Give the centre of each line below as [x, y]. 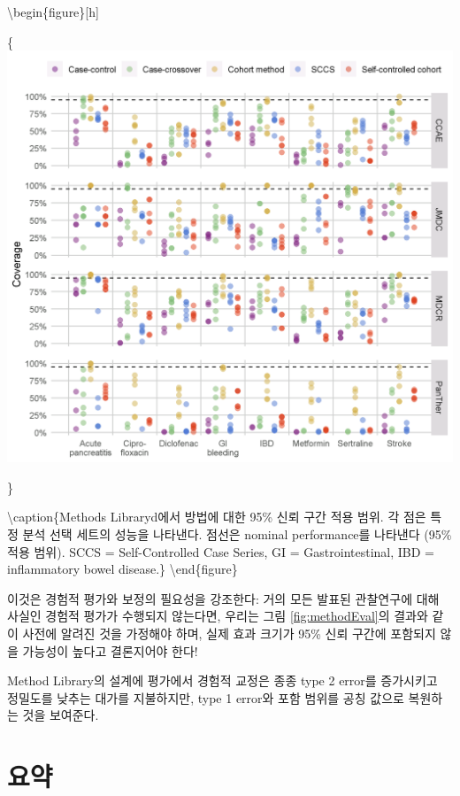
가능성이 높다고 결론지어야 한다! [110, 650]
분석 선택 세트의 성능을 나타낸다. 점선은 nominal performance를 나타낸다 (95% [237, 534]
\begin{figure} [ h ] [53, 12]
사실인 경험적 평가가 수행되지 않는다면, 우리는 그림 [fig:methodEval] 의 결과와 [218, 616]
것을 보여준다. [61, 715]
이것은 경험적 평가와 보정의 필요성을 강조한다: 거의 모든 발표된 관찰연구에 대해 [223, 598]
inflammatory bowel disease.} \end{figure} [123, 569]
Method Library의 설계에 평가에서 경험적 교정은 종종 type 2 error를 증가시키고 [222, 680]
